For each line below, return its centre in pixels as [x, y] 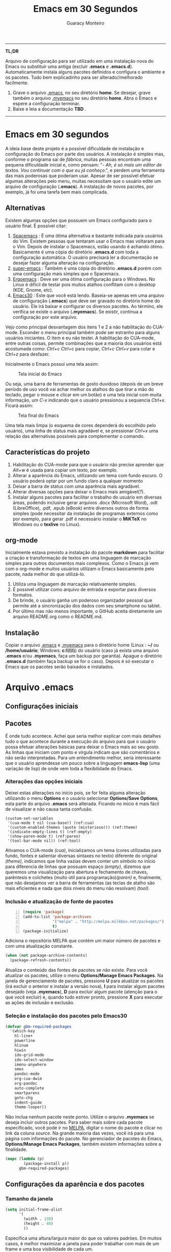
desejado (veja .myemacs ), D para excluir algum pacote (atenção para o [81, 992]
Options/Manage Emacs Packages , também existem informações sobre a [83, 1144]
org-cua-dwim [28, 1079]
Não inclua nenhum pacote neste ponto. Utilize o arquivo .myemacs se [80, 1117]
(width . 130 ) [38, 1219]
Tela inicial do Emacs [40, 374]
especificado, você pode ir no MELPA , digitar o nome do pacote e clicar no [84, 1128]
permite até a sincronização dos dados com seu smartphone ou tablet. [87, 606]
